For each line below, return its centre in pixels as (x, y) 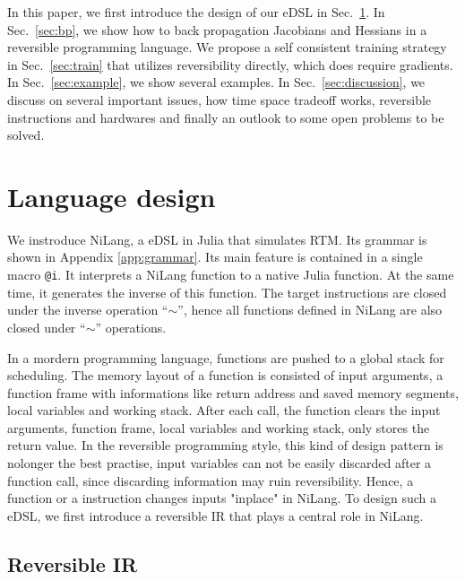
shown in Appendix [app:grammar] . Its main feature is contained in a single (215, 257)
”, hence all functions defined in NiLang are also (310, 310)
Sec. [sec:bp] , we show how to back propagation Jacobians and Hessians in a (217, 29)
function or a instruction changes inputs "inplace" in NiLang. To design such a (222, 498)
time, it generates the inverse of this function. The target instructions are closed (227, 292)
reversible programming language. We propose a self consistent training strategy (227, 47)
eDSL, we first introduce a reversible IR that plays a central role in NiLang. (215, 515)
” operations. (131, 327)
